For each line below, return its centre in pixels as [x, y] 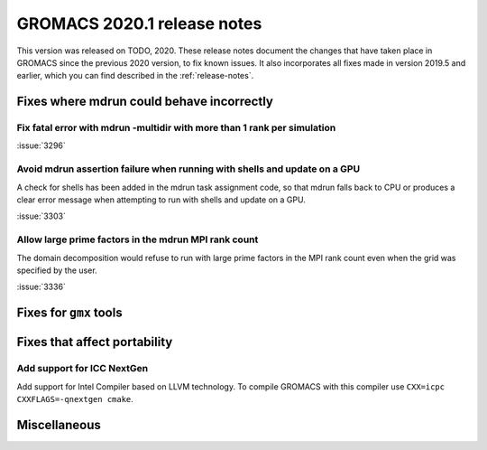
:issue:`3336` [41, 287]
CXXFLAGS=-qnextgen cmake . [75, 398]
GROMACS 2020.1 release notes [139, 23]
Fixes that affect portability [95, 342]
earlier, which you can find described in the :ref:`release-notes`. [135, 76]
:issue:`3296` [41, 145]
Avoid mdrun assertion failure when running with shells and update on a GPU [188, 169]
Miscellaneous [59, 425]
